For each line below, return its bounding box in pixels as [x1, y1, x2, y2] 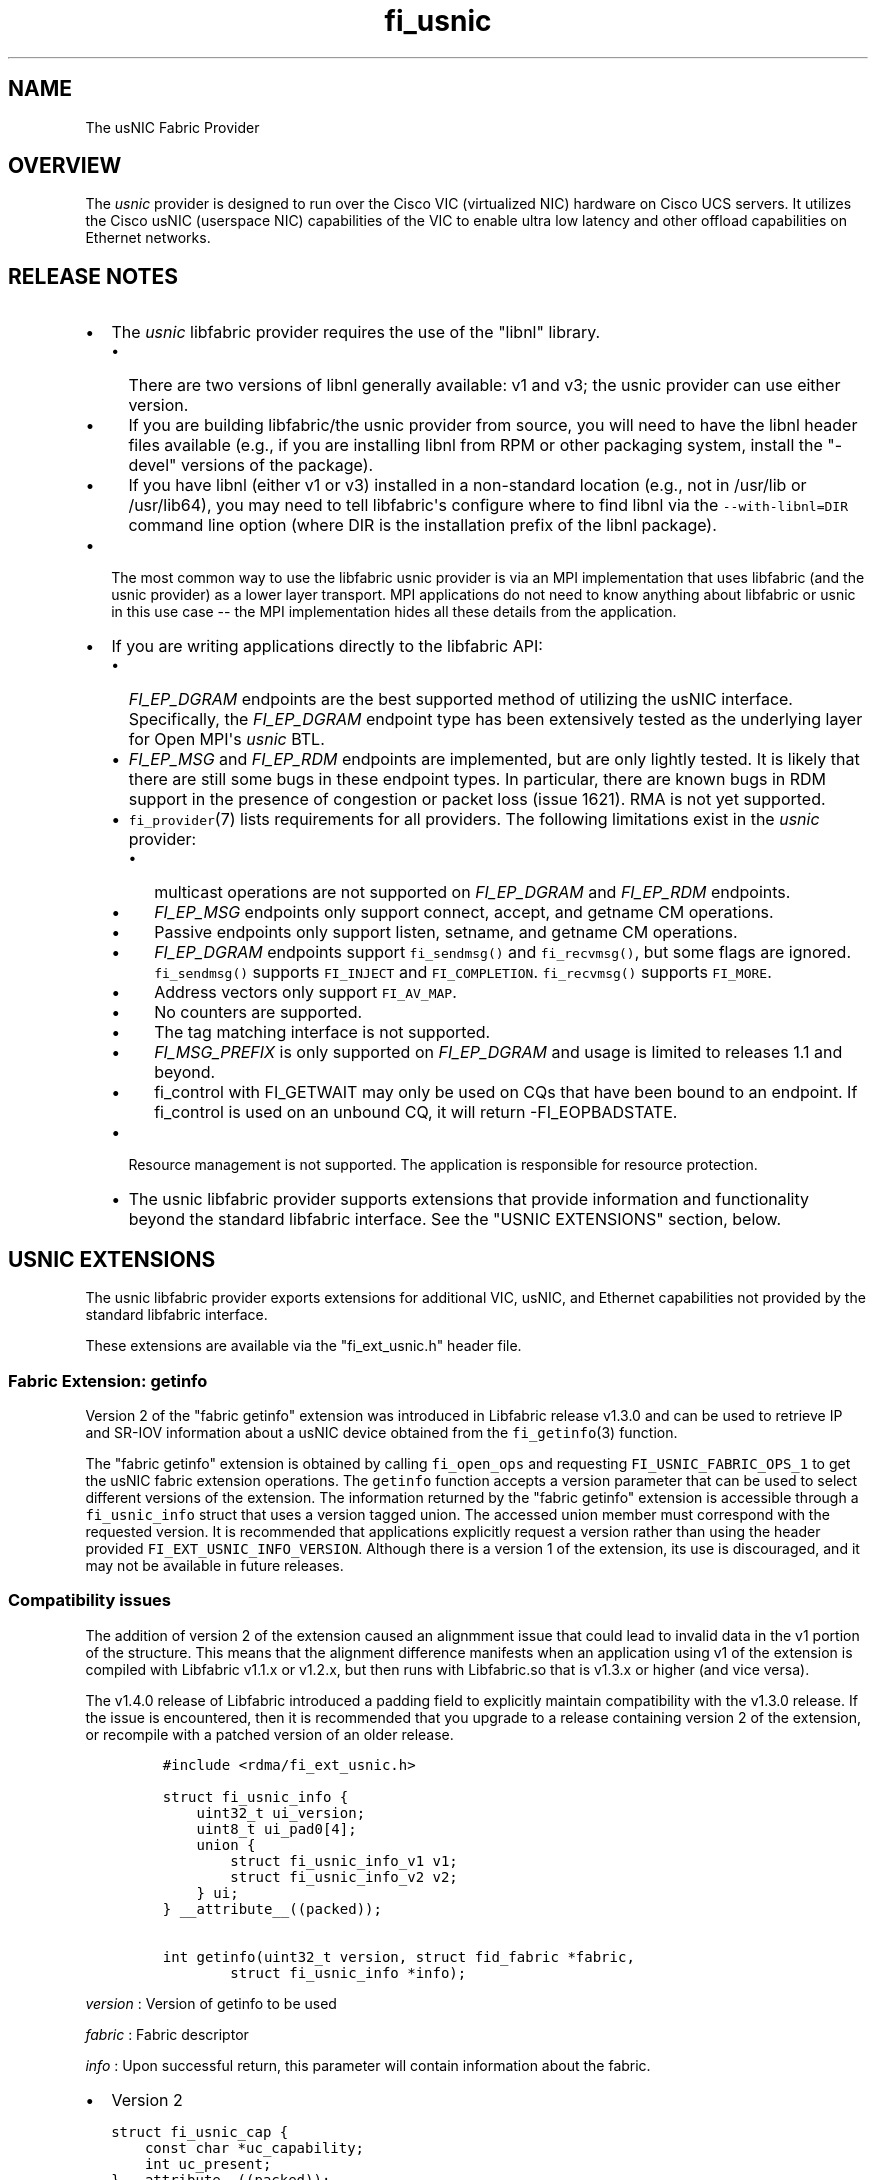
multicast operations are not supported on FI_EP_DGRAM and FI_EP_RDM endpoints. [154, 882, 791, 903]
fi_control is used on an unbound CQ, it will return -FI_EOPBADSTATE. [154, 1102, 678, 1123]
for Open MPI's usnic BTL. [128, 729, 325, 750]
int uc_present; [144, 2155, 272, 2172]
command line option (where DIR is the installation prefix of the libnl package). [128, 515, 717, 536]
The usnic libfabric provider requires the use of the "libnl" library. [111, 322, 601, 343]
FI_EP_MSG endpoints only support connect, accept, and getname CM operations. [154, 902, 774, 923]
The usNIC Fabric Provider [85, 118, 260, 136]
